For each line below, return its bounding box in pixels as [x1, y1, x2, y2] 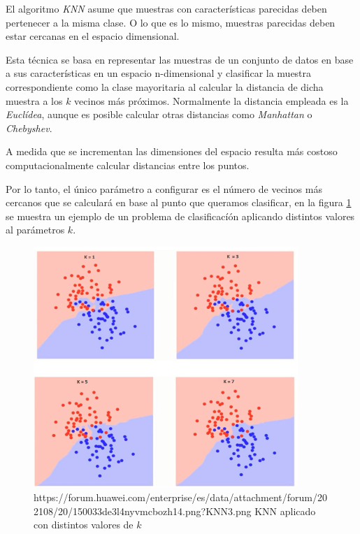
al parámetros [6, 222, 65, 237]
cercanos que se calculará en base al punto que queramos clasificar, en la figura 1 [6, 195, 352, 210]
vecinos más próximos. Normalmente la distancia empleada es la [74, 93, 349, 108]
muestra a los [6, 93, 63, 108]
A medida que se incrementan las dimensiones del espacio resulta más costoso [6, 144, 338, 159]
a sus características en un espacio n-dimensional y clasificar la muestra [6, 66, 312, 80]
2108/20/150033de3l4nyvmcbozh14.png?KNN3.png [34, 503, 252, 518]
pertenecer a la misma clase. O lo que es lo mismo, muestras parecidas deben [6, 15, 336, 29]
